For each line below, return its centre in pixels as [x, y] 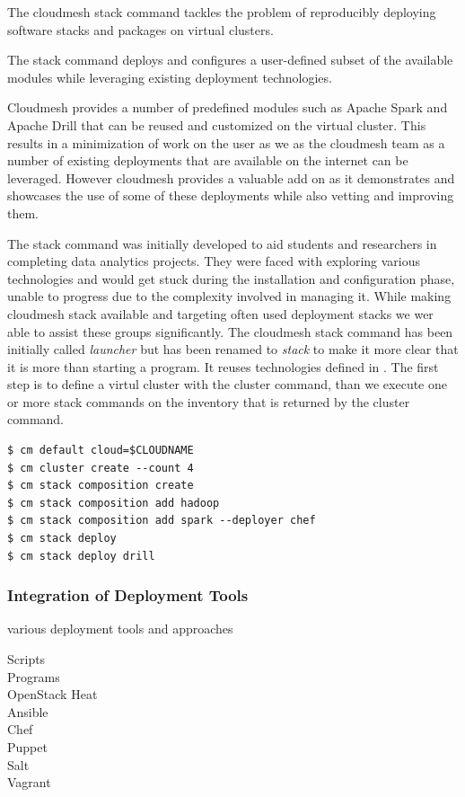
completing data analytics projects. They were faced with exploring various [214, 261]
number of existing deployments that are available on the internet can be [208, 160]
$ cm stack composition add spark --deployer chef [162, 521]
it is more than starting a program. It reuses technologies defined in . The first [223, 366]
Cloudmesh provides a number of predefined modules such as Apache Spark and [228, 107]
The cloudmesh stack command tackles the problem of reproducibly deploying [222, 12]
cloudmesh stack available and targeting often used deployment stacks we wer [220, 313]
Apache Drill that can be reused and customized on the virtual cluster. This [217, 124]
